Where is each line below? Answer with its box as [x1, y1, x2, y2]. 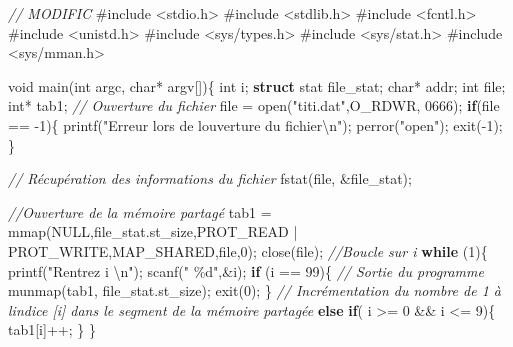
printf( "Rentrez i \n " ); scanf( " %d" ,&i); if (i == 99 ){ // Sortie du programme [8, 260, 484, 281]
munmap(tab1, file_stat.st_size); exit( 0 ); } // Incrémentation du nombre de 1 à [8, 280, 501, 301]
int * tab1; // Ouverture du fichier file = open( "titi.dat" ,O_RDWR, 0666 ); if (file [8, 95, 500, 116]
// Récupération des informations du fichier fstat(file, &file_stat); [8, 168, 412, 189]
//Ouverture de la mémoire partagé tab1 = [8, 201, 272, 222]
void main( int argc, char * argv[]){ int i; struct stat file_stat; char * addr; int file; [8, 75, 506, 96]
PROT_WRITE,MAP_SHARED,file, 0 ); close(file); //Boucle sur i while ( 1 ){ [8, 240, 488, 261]
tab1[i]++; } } [8, 319, 96, 340]
